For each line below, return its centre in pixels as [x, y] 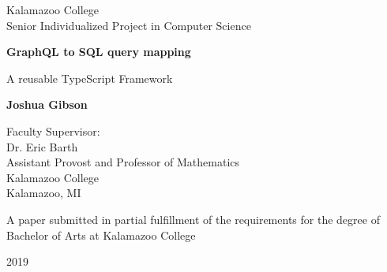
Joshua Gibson [47, 104]
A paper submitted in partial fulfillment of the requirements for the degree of [193, 219]
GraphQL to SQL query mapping [99, 52]
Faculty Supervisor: [53, 130]
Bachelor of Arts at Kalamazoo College [101, 235]
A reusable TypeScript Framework [90, 78]
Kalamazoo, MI [44, 193]
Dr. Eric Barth [42, 146]
